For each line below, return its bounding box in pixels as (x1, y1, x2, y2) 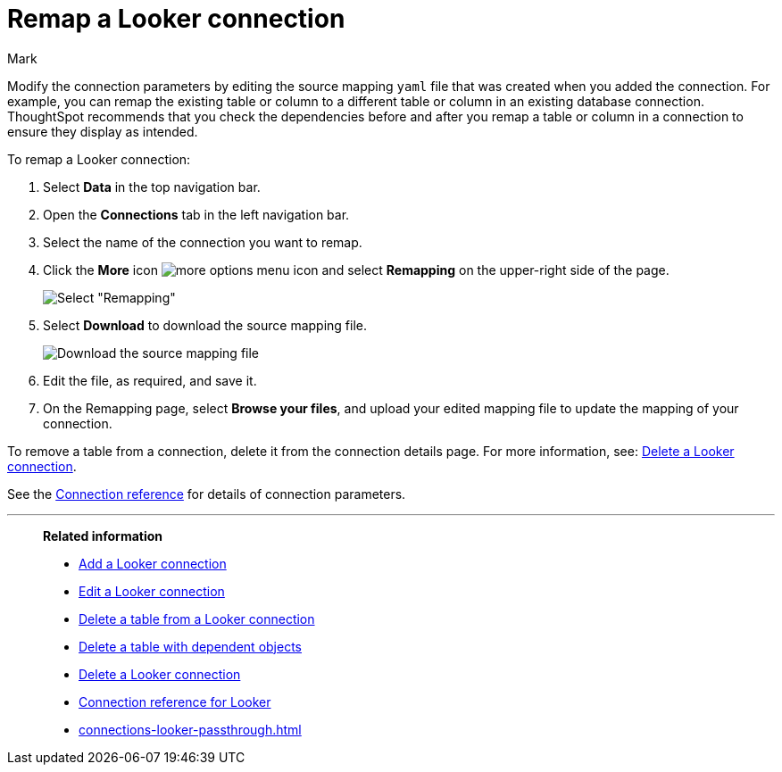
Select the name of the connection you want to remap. (43, 234, 362, 250)
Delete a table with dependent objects (79, 638, 302, 654)
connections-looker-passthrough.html (79, 721, 302, 737)
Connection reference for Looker (79, 693, 271, 710)
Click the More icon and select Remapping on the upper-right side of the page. (43, 261, 670, 278)
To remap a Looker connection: (7, 151, 191, 167)
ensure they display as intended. (7, 123, 198, 139)
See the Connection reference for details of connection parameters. (7, 486, 406, 502)
